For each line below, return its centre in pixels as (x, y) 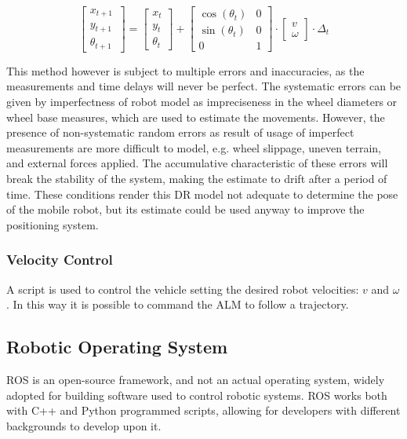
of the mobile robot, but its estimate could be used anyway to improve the (185, 209)
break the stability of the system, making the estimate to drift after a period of (197, 178)
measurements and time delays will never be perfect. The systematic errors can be (204, 86)
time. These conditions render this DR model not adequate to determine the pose (202, 194)
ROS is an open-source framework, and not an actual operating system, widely (196, 379)
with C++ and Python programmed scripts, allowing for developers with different (203, 410)
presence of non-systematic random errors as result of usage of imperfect (180, 132)
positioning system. (53, 224)
